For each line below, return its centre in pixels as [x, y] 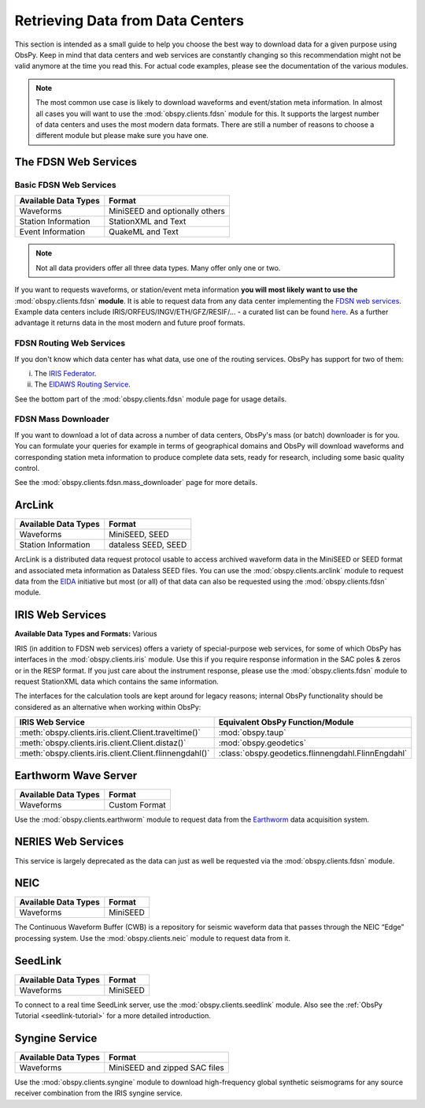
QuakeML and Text [144, 232]
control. [27, 468]
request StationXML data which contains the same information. [117, 681]
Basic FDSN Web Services [66, 185]
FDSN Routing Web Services [70, 343]
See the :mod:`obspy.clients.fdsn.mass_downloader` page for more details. [136, 483]
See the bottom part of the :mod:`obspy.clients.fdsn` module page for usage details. [151, 399]
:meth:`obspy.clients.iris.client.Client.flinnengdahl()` [115, 753]
